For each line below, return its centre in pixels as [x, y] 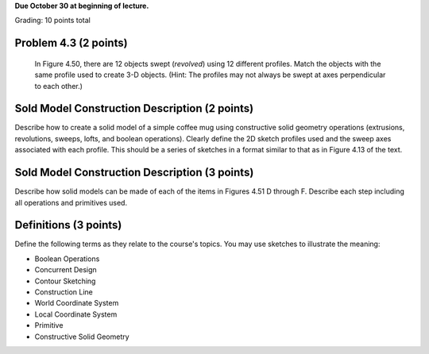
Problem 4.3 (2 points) [71, 43]
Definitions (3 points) [68, 225]
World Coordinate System [77, 303]
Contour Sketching [65, 281]
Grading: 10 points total [52, 21]
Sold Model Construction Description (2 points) [134, 108]
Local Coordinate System [76, 314]
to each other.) [59, 86]
